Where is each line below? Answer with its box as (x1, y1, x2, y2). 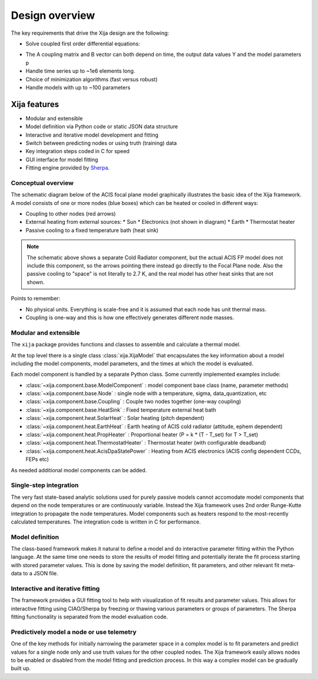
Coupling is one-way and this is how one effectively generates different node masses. (25, 314, 234, 321)
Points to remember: (11, 295, 61, 302)
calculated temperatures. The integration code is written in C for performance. (11, 518, 201, 525)
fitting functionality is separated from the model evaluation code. (11, 613, 168, 621)
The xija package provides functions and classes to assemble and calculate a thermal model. (11, 341, 241, 348)
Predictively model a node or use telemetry (11, 628, 137, 636)
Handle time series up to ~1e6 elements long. (25, 68, 135, 75)
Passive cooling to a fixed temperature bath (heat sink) (25, 227, 159, 234)
